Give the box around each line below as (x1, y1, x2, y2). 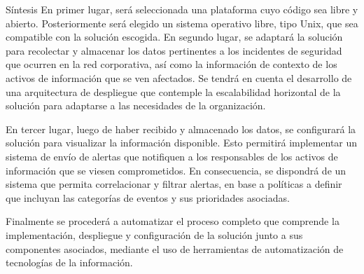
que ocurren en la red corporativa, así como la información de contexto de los (6, 57, 337, 71)
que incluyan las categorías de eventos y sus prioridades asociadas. (6, 190, 290, 205)
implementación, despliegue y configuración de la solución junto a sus (6, 227, 303, 242)
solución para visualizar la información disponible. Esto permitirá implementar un (6, 135, 358, 150)
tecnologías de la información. (6, 255, 133, 270)
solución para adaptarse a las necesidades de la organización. (6, 98, 266, 113)
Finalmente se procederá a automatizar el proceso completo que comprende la (6, 214, 339, 228)
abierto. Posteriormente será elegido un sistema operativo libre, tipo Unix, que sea (6, 15, 358, 30)
